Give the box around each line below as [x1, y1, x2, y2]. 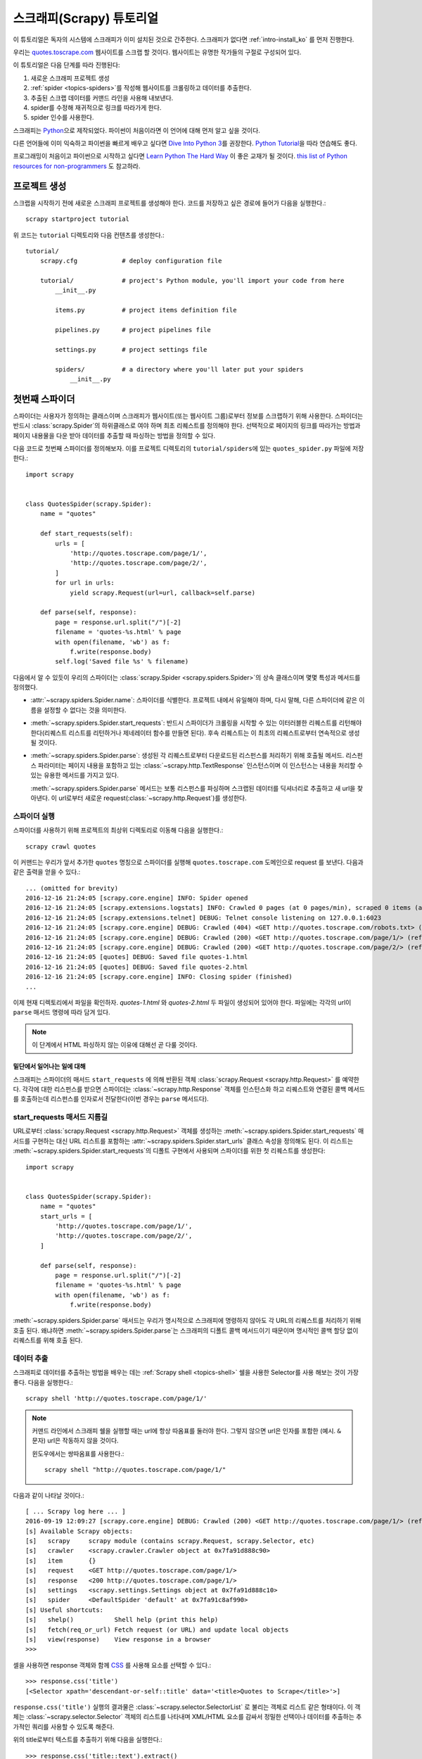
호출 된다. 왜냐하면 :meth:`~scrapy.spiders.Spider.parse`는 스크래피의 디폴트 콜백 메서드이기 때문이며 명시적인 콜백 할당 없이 [13, 1326, 359, 1335]
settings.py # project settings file [55, 345, 207, 353]
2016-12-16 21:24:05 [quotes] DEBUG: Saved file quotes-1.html [25, 953, 248, 961]
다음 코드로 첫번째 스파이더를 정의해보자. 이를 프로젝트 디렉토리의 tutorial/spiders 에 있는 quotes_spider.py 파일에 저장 [13, 444, 364, 453]
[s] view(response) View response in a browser [25, 1636, 211, 1643]
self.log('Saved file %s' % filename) [55, 658, 189, 666]
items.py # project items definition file [55, 306, 237, 315]
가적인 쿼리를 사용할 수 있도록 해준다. [13, 1722, 115, 1731]
